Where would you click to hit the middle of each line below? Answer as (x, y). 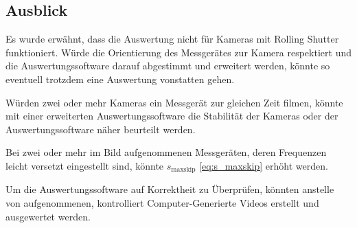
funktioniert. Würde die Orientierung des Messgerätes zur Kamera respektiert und (178, 52)
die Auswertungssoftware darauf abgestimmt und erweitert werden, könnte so (168, 66)
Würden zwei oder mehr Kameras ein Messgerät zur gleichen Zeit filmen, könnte (174, 102)
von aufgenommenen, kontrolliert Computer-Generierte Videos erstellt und (162, 203)
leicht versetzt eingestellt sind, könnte (85, 165)
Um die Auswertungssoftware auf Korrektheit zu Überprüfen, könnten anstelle (170, 189)
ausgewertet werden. (48, 216)
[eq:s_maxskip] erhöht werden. (264, 165)
